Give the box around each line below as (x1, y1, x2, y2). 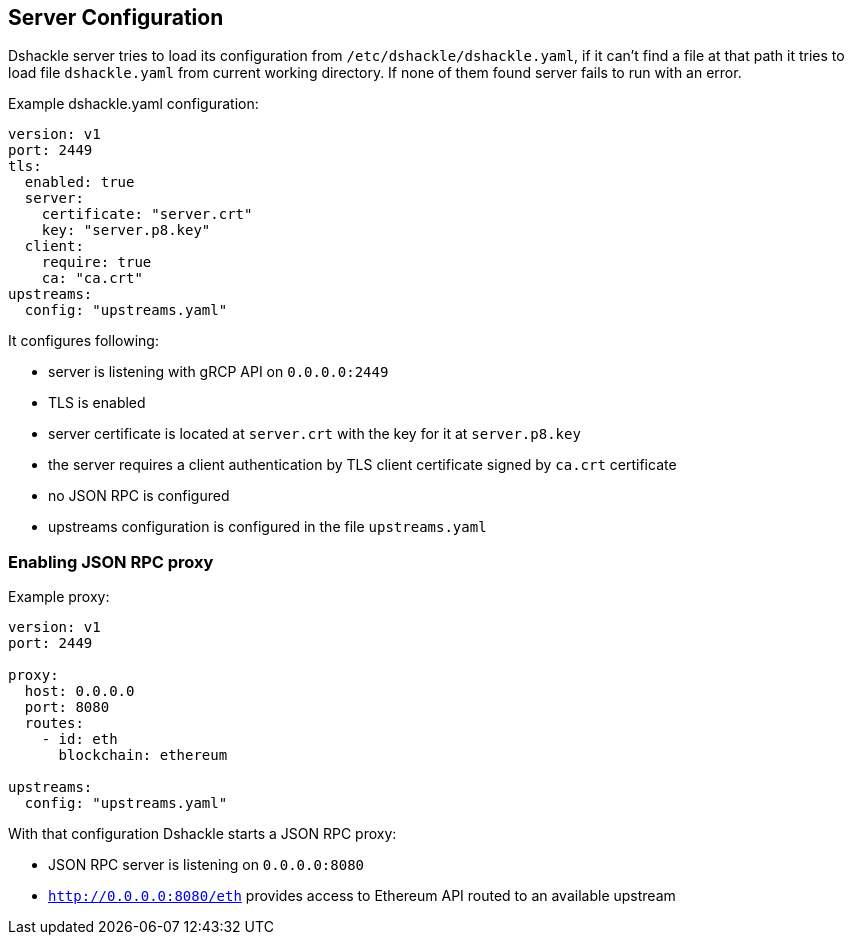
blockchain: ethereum (58, 747, 228, 764)
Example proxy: (8, 588, 110, 606)
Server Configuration (8, 5, 224, 30)
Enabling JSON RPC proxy (8, 551, 214, 572)
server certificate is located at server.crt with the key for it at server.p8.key (48, 425, 581, 443)
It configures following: (8, 332, 159, 350)
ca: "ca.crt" (41, 270, 143, 287)
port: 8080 (24, 699, 110, 716)
